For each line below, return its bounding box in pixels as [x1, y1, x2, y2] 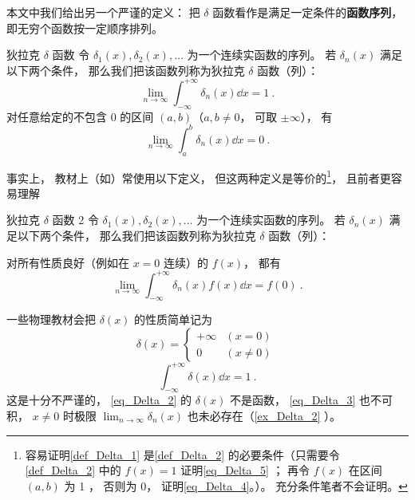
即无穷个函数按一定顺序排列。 [6, 19, 163, 36]
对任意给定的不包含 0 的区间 [6, 108, 154, 124]
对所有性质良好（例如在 [6, 254, 129, 270]
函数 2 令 [52, 211, 99, 228]
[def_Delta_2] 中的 [25, 462, 121, 478]
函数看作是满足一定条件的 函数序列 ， [212, 4, 403, 20]
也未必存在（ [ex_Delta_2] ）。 [187, 407, 342, 423]
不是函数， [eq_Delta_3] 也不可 [230, 392, 393, 408]
